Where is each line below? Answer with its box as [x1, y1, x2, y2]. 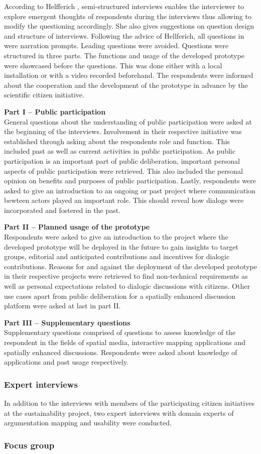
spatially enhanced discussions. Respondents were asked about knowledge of [4, 347, 237, 357]
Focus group [4, 438, 55, 451]
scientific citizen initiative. [4, 89, 84, 100]
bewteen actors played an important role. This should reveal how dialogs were [4, 195, 244, 205]
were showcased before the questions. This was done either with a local [4, 60, 222, 70]
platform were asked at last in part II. [4, 300, 121, 311]
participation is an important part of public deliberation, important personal [4, 155, 240, 166]
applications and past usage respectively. [4, 357, 129, 367]
